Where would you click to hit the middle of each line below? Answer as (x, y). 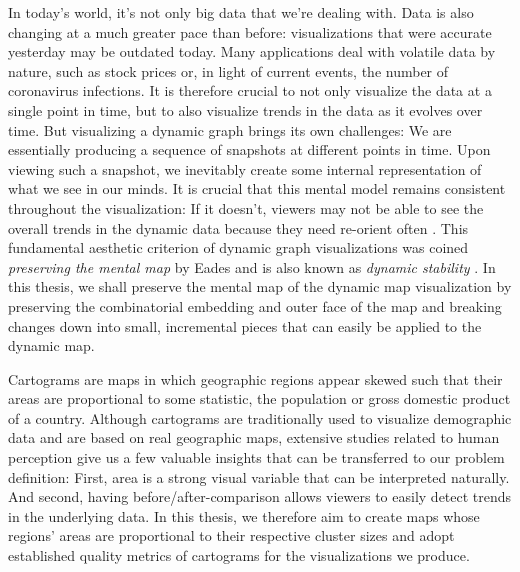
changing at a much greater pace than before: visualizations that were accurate (250, 31)
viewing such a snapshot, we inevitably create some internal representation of (245, 168)
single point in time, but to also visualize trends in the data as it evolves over (245, 109)
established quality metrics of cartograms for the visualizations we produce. (239, 555)
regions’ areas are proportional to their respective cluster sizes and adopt (231, 535)
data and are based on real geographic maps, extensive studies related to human (254, 437)
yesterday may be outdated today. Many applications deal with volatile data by (252, 51)
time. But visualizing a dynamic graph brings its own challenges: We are (230, 129)
